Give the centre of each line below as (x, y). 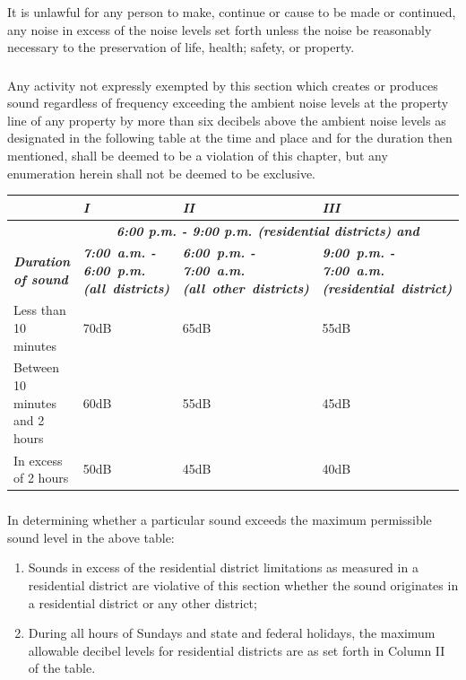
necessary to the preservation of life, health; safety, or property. (181, 47)
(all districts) (126, 288)
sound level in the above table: (91, 537)
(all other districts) (246, 288)
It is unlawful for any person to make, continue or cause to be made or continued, (232, 11)
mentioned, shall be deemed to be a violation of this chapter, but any (198, 155)
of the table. (62, 668)
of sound (41, 279)
